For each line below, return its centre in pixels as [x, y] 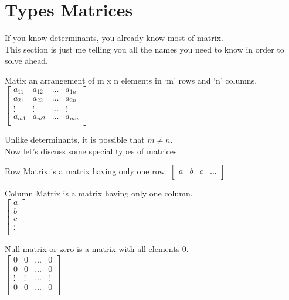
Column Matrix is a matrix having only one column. [99, 193]
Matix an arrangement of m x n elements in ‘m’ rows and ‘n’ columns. [131, 80]
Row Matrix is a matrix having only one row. [86, 171]
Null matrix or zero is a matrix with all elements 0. [97, 248]
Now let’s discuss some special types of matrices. [92, 151]
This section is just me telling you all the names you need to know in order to [144, 49]
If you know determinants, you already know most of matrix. [114, 38]
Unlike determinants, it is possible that [75, 139]
